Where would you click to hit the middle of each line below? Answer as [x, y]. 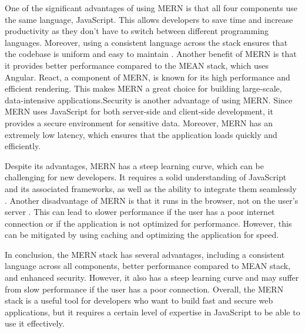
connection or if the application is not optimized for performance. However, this [148, 223]
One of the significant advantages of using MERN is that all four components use [151, 8]
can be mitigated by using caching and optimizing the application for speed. [142, 235]
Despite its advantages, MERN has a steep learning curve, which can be [134, 165]
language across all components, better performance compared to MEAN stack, [148, 266]
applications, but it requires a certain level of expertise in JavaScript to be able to [152, 312]
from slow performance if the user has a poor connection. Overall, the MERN [144, 289]
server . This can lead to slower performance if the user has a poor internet [140, 212]
